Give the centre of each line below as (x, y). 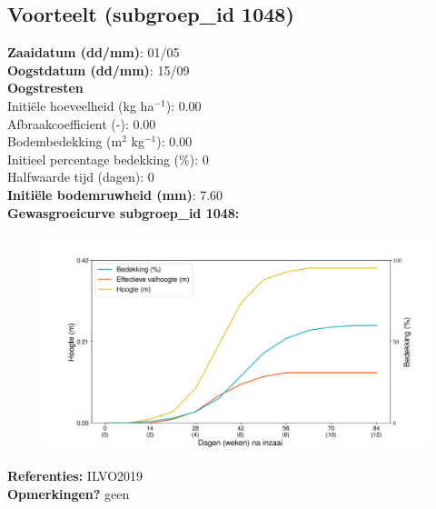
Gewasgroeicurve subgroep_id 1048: (124, 212)
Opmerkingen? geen (69, 493)
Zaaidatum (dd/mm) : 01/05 (94, 52)
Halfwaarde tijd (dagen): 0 (81, 177)
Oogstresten (45, 88)
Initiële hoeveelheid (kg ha (81, 105)
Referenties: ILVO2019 (75, 475)
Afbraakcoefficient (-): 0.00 (82, 123)
